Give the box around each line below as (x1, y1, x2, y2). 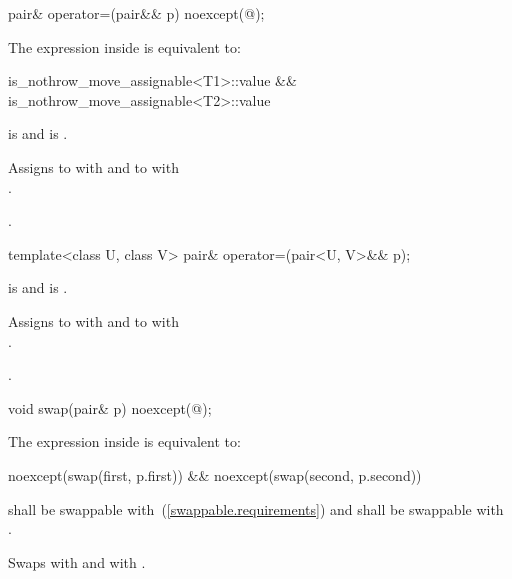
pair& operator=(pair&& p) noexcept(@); (8, 3, 265, 23)
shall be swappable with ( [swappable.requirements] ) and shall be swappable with (8, 498, 504, 519)
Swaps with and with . (8, 551, 146, 572)
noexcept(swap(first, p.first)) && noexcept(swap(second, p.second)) (8, 464, 422, 485)
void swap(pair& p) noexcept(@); (8, 397, 212, 418)
